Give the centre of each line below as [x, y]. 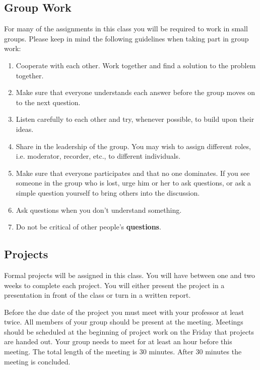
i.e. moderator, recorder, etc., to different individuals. [98, 156]
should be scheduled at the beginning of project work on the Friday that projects [129, 331]
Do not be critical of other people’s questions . [88, 227]
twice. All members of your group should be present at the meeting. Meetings [124, 322]
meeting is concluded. [37, 361]
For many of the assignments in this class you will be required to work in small [126, 29]
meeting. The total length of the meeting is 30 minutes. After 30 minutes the [123, 352]
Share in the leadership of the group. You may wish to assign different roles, [133, 146]
